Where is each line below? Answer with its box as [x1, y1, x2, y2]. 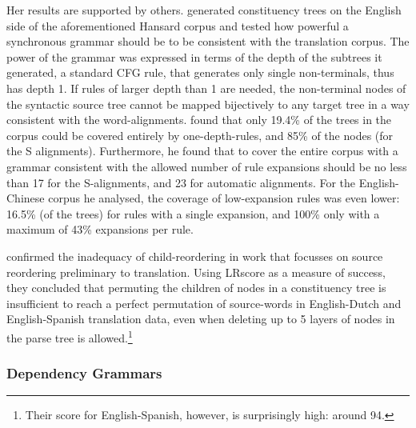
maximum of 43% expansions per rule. [6, 221, 194, 238]
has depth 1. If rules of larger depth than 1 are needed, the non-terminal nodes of [6, 79, 406, 96]
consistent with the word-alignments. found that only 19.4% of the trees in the [6, 111, 392, 128]
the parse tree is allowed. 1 [6, 326, 133, 346]
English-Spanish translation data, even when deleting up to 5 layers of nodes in [6, 310, 395, 327]
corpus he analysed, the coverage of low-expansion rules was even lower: [48, 190, 400, 206]
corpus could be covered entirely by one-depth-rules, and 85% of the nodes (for [6, 126, 394, 143]
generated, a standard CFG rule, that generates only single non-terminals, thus [6, 64, 394, 81]
